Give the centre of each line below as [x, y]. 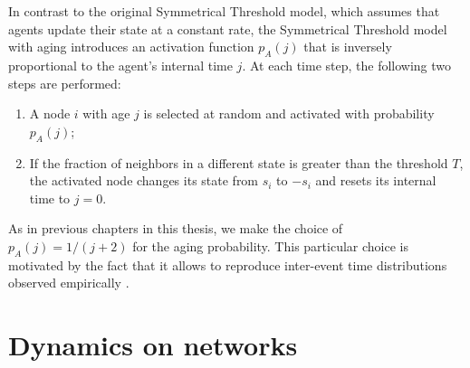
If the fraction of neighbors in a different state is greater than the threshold [239, 162]
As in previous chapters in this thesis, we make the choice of [176, 228]
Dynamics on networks [153, 345]
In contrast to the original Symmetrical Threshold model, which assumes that [224, 11]
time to [50, 198]
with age [106, 113]
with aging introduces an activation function [131, 47]
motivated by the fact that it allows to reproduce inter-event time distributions [228, 264]
